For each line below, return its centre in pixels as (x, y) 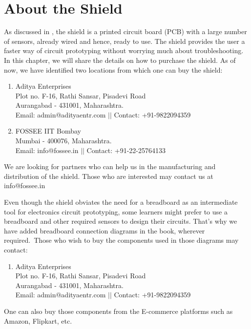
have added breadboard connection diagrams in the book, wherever (105, 230)
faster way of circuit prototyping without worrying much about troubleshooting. (124, 50)
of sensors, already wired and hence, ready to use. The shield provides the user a (125, 41)
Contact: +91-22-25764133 (126, 150)
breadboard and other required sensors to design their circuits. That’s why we (121, 221)
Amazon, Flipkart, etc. (38, 320)
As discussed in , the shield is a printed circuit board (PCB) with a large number (125, 31)
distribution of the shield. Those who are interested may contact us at (109, 176)
